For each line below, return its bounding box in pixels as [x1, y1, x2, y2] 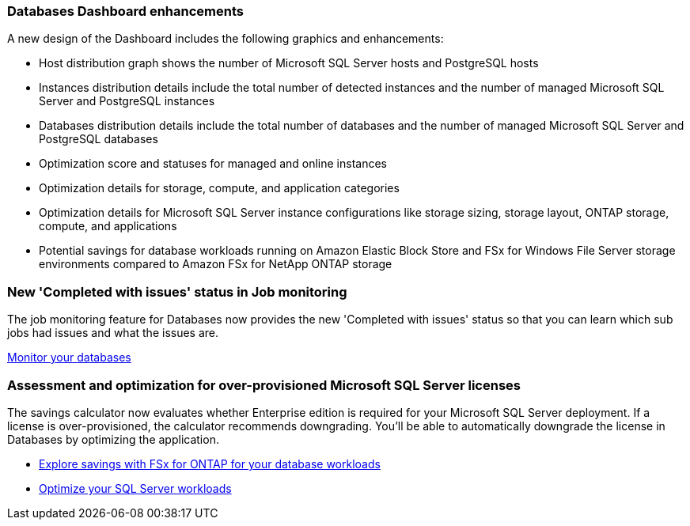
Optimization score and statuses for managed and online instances [39, 157, 388, 171]
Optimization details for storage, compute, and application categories [39, 181, 400, 195]
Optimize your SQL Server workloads [39, 481, 232, 495]
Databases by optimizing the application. [7, 432, 219, 446]
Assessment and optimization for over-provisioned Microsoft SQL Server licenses [7, 377, 521, 393]
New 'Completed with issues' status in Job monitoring [7, 283, 347, 300]
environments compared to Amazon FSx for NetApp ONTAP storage [39, 257, 392, 271]
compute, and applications [39, 219, 177, 233]
